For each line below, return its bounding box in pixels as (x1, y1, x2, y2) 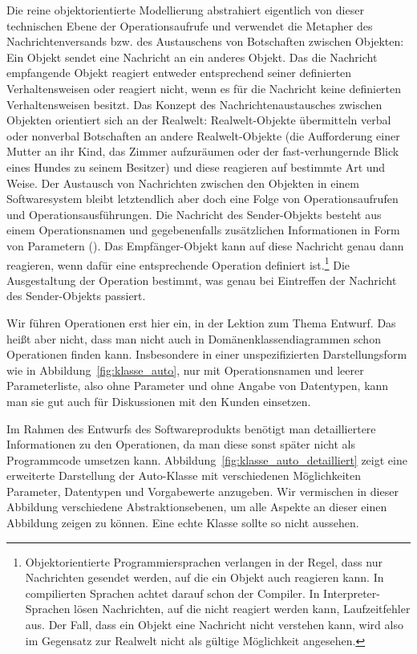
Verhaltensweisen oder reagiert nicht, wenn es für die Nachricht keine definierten (6, 79, 402, 96)
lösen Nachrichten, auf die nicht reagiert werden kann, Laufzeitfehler (74, 600, 411, 617)
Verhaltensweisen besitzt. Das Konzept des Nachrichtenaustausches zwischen (6, 95, 383, 112)
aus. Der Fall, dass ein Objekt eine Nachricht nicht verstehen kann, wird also (25, 616, 403, 633)
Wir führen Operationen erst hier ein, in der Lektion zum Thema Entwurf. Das (6, 314, 396, 331)
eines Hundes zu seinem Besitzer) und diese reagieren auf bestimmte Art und (6, 158, 386, 175)
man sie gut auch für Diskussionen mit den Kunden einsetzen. (6, 392, 311, 409)
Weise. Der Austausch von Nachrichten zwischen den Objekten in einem (6, 174, 359, 191)
